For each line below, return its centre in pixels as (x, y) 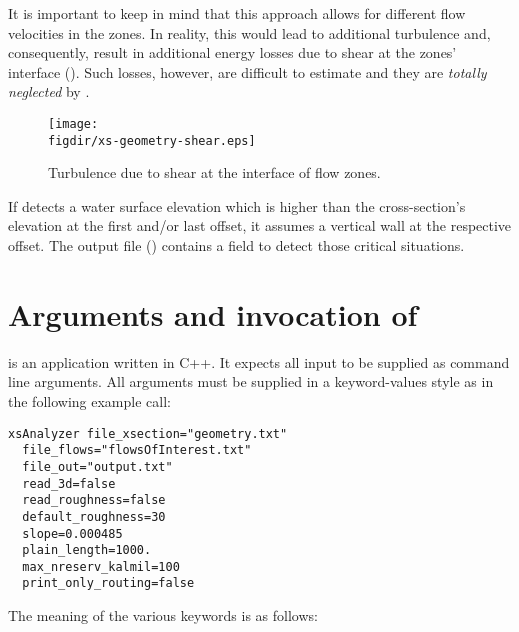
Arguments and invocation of (213, 313)
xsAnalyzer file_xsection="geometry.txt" (148, 433)
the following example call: (89, 400)
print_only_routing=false (108, 583)
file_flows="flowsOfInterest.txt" (137, 450)
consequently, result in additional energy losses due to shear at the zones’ (232, 52)
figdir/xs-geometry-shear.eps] (152, 140)
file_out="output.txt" (97, 466)
